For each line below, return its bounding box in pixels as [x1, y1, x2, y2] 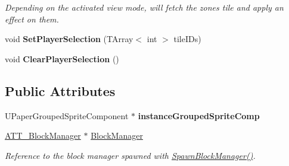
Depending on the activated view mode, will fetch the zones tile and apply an [5, 1, 284, 13]
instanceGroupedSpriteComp [138, 109, 260, 122]
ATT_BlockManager [5, 129, 81, 142]
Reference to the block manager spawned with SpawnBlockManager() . [5, 149, 256, 161]
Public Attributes [5, 81, 116, 100]
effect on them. [5, 12, 59, 25]
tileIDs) [173, 33, 201, 45]
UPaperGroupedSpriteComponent [5, 109, 129, 122]
